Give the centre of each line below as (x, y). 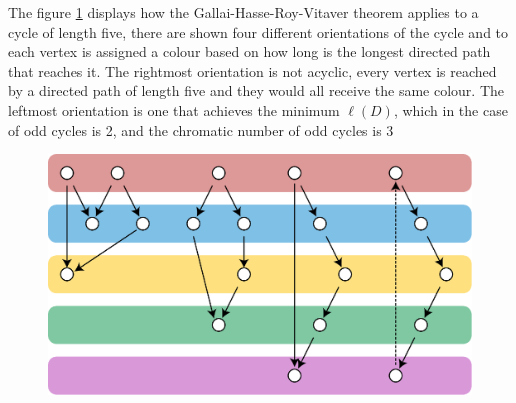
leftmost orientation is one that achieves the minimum (174, 109)
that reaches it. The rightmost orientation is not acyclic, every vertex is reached (252, 70)
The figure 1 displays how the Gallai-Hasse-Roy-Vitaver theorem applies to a (243, 12)
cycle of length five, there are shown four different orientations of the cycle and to (258, 31)
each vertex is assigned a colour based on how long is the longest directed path (249, 51)
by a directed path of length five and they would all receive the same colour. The (256, 90)
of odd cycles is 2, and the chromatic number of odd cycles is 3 (201, 129)
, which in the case (450, 109)
